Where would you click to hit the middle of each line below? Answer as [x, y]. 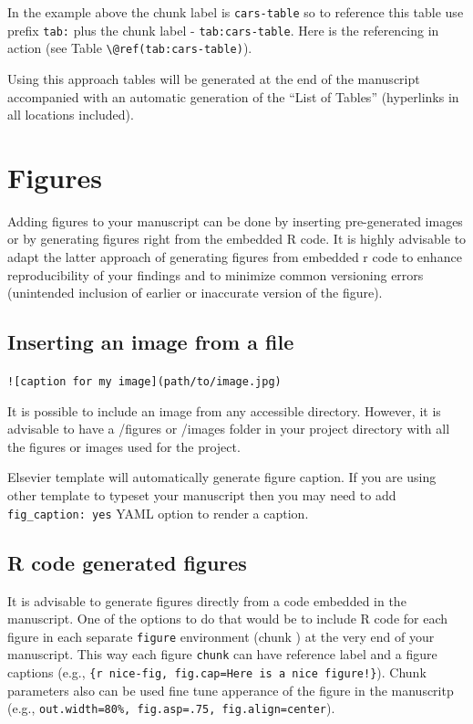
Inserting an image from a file [151, 342]
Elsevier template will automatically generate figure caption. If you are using [222, 477]
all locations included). [71, 115]
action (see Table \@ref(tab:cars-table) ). [130, 48]
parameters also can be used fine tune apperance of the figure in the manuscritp [231, 690]
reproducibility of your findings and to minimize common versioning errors [216, 274]
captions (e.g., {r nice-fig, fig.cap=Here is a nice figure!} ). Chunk [217, 672]
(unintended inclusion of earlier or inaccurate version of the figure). [195, 293]
